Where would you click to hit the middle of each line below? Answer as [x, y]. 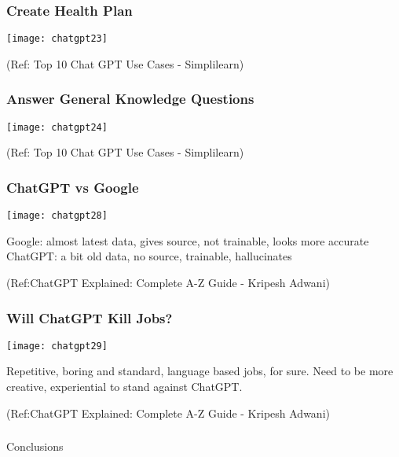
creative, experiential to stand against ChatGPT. [124, 387]
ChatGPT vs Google [73, 187]
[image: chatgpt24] [57, 127]
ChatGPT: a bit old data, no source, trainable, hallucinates [149, 256]
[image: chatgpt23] [57, 39]
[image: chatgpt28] [57, 216]
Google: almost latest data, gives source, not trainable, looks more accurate [188, 240]
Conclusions [35, 446]
